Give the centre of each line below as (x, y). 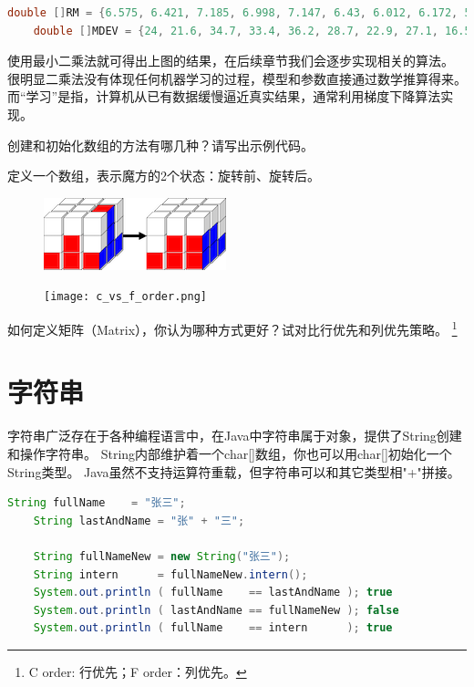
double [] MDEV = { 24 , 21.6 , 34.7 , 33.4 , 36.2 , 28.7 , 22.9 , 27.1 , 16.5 (252, 31)
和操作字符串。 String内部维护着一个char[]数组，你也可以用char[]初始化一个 (230, 453)
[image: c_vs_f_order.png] (125, 297)
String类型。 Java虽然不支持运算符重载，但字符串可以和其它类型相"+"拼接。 (234, 471)
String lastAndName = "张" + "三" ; (139, 520)
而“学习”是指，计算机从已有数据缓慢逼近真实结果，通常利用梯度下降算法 (224, 96)
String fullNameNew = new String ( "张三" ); (162, 556)
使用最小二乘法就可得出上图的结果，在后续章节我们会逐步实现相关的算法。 (231, 61)
